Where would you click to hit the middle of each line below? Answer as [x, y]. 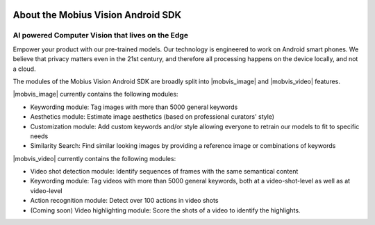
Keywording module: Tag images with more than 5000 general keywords [134, 107]
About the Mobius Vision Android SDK [97, 15]
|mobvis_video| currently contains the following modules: [94, 158]
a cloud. [24, 69]
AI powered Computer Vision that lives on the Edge [101, 35]
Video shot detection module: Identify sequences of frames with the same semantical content [164, 172]
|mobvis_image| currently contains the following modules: [95, 94]
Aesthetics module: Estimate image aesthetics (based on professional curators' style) [152, 117]
